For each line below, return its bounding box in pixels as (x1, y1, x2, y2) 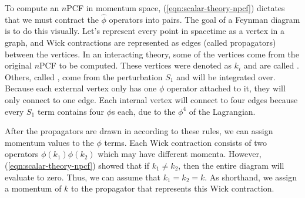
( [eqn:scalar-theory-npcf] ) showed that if (5, 159, 150, 171)
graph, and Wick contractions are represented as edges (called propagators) (5, 36, 276, 48)
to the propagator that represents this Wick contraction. (71, 182, 274, 194)
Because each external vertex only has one (5, 82, 157, 94)
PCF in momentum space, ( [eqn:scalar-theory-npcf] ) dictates (66, 2, 285, 13)
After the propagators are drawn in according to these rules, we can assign (5, 125, 273, 137)
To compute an (5, 2, 59, 13)
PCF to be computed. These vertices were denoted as (39, 59, 232, 71)
